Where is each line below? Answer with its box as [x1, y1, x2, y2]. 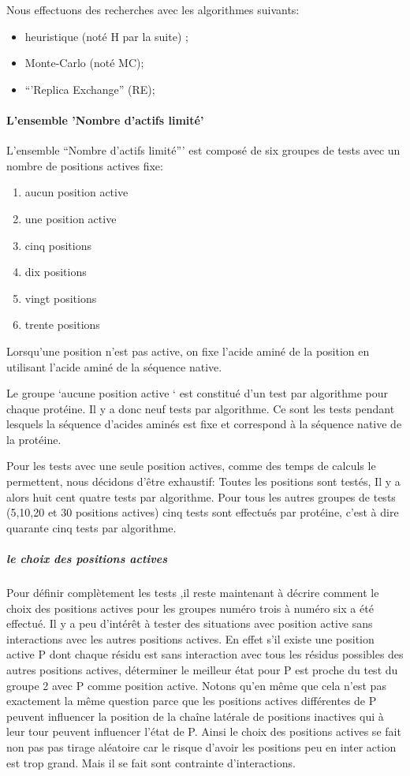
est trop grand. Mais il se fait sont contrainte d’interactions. [6, 754, 296, 770]
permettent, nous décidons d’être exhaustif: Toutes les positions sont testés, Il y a [6, 473, 401, 490]
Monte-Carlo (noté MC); [24, 54, 144, 71]
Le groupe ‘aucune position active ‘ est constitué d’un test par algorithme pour [6, 385, 389, 401]
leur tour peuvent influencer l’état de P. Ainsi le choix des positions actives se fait [6, 723, 401, 740]
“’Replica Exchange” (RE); [24, 80, 155, 97]
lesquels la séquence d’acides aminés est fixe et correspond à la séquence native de [6, 416, 402, 432]
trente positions [24, 316, 100, 333]
